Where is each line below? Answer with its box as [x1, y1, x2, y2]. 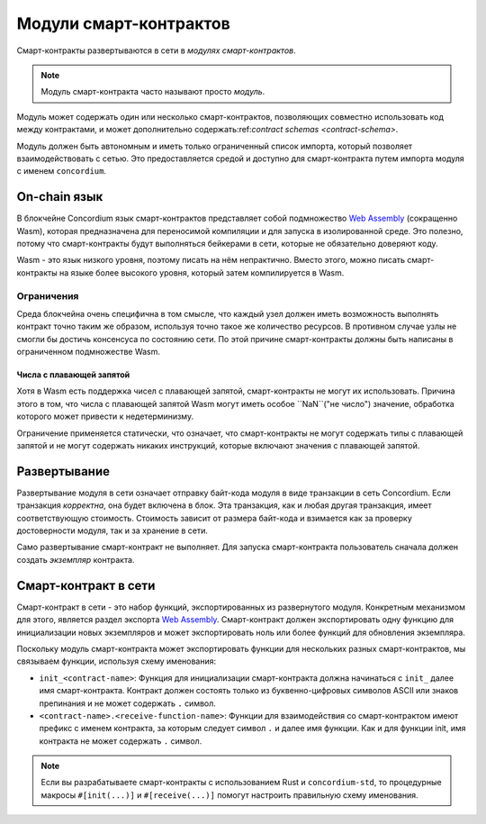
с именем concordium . [16, 166, 107, 177]
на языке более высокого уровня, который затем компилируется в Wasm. [58, 267, 345, 278]
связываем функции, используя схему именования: [16, 656, 217, 666]
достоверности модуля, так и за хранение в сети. [16, 525, 209, 536]
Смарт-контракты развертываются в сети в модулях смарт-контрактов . [16, 45, 296, 56]
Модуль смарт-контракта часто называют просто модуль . [40, 86, 265, 97]
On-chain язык [16, 189, 103, 204]
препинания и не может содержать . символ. [39, 698, 216, 709]
